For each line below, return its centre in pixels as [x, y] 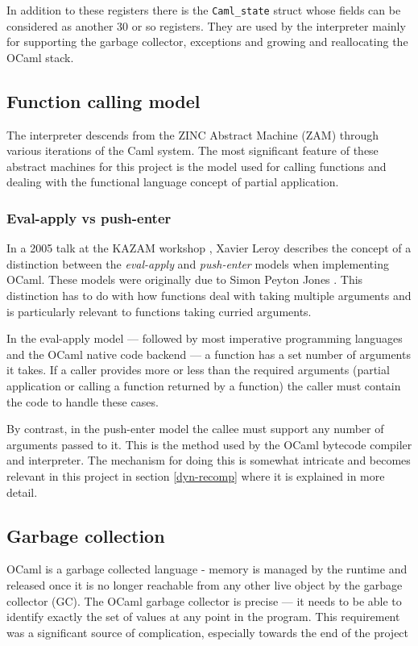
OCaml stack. [40, 57]
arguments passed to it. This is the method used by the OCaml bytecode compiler [209, 444]
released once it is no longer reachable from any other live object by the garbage [205, 584]
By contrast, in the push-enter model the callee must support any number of [195, 429]
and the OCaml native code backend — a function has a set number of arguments [209, 354]
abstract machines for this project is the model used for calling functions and [197, 166]
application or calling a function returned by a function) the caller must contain [204, 385]
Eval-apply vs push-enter [89, 217]
